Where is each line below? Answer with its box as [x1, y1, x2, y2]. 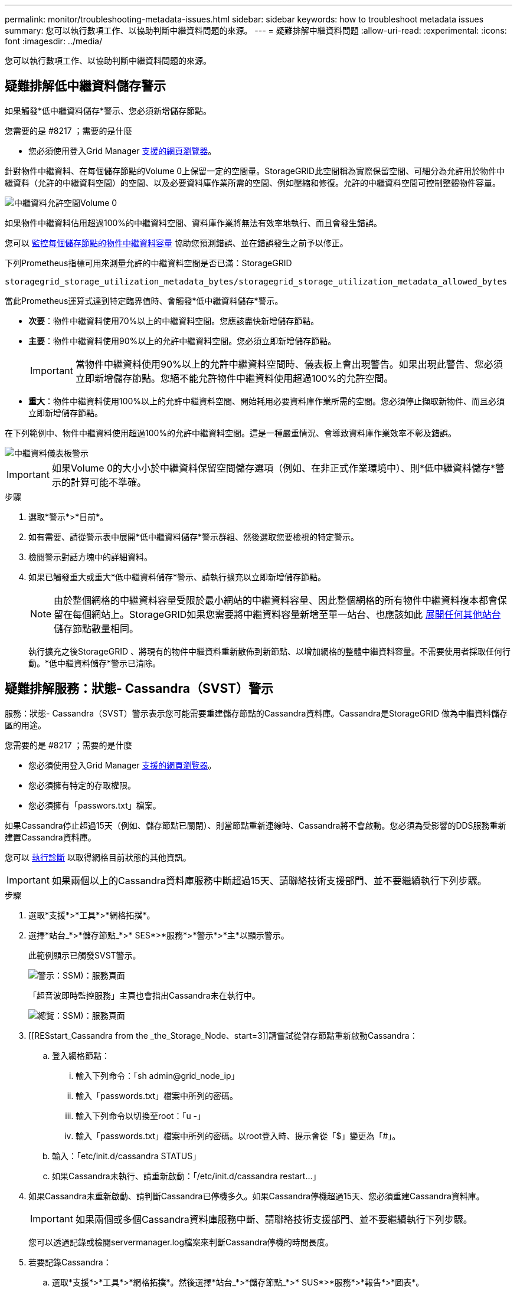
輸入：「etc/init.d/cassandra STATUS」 [52, 1150, 201, 1161]
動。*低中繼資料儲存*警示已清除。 [28, 657, 161, 668]
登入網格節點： [52, 1050, 110, 1061]
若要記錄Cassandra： [28, 1257, 112, 1267]
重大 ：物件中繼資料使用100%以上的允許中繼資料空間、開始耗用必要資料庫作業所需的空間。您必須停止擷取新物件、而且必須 [28, 395, 505, 406]
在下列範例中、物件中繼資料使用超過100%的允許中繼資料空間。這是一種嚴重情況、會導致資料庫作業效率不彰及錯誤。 [5, 427, 457, 438]
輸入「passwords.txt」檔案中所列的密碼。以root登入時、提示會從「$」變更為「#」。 [76, 1130, 401, 1141]
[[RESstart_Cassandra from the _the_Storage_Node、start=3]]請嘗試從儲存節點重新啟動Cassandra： [28, 1030, 418, 1041]
